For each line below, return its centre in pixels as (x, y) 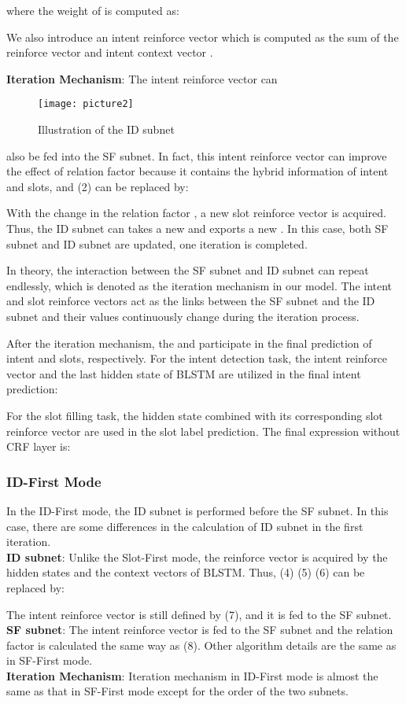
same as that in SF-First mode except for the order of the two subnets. (177, 691)
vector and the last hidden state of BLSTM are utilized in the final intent (184, 373)
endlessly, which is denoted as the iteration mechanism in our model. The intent (199, 285)
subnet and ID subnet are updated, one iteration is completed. (157, 243)
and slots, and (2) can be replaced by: (98, 186)
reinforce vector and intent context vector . (110, 52)
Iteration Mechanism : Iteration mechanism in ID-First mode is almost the (192, 675)
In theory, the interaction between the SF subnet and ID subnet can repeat (188, 270)
